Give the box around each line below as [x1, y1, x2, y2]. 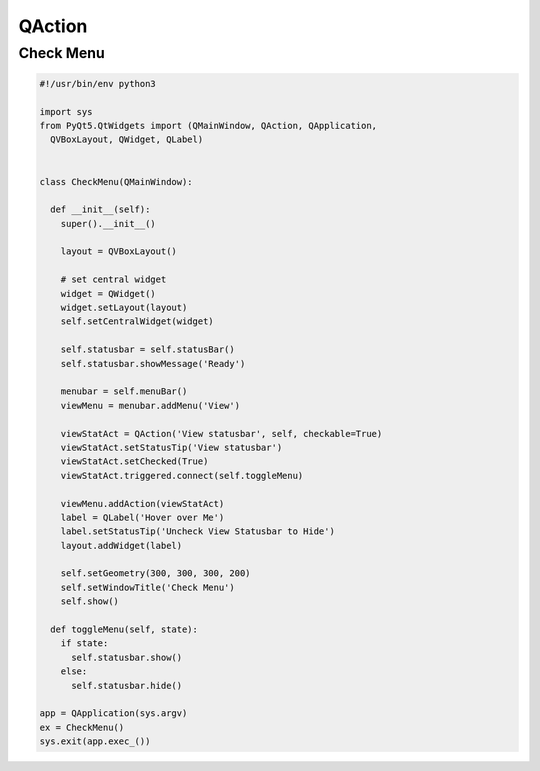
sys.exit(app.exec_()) [39, 736, 151, 747]
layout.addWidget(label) [60, 540, 183, 551]
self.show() [60, 596, 120, 607]
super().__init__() [60, 218, 157, 229]
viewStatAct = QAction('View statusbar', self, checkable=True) [60, 428, 383, 439]
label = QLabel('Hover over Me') [60, 511, 225, 523]
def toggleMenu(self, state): [50, 624, 199, 635]
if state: [60, 638, 109, 649]
